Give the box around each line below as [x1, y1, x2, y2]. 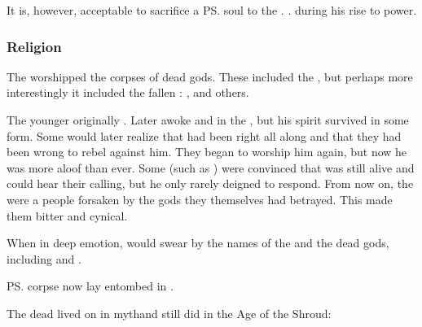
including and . [7, 250, 81, 267]
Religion [7, 36, 62, 56]
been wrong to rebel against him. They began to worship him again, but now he [7, 143, 407, 160]
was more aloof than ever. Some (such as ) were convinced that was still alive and [7, 159, 415, 176]
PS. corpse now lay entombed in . [7, 277, 174, 294]
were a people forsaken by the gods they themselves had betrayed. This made [7, 190, 393, 207]
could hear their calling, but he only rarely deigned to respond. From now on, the [7, 175, 414, 192]
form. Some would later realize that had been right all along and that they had [7, 127, 402, 144]
